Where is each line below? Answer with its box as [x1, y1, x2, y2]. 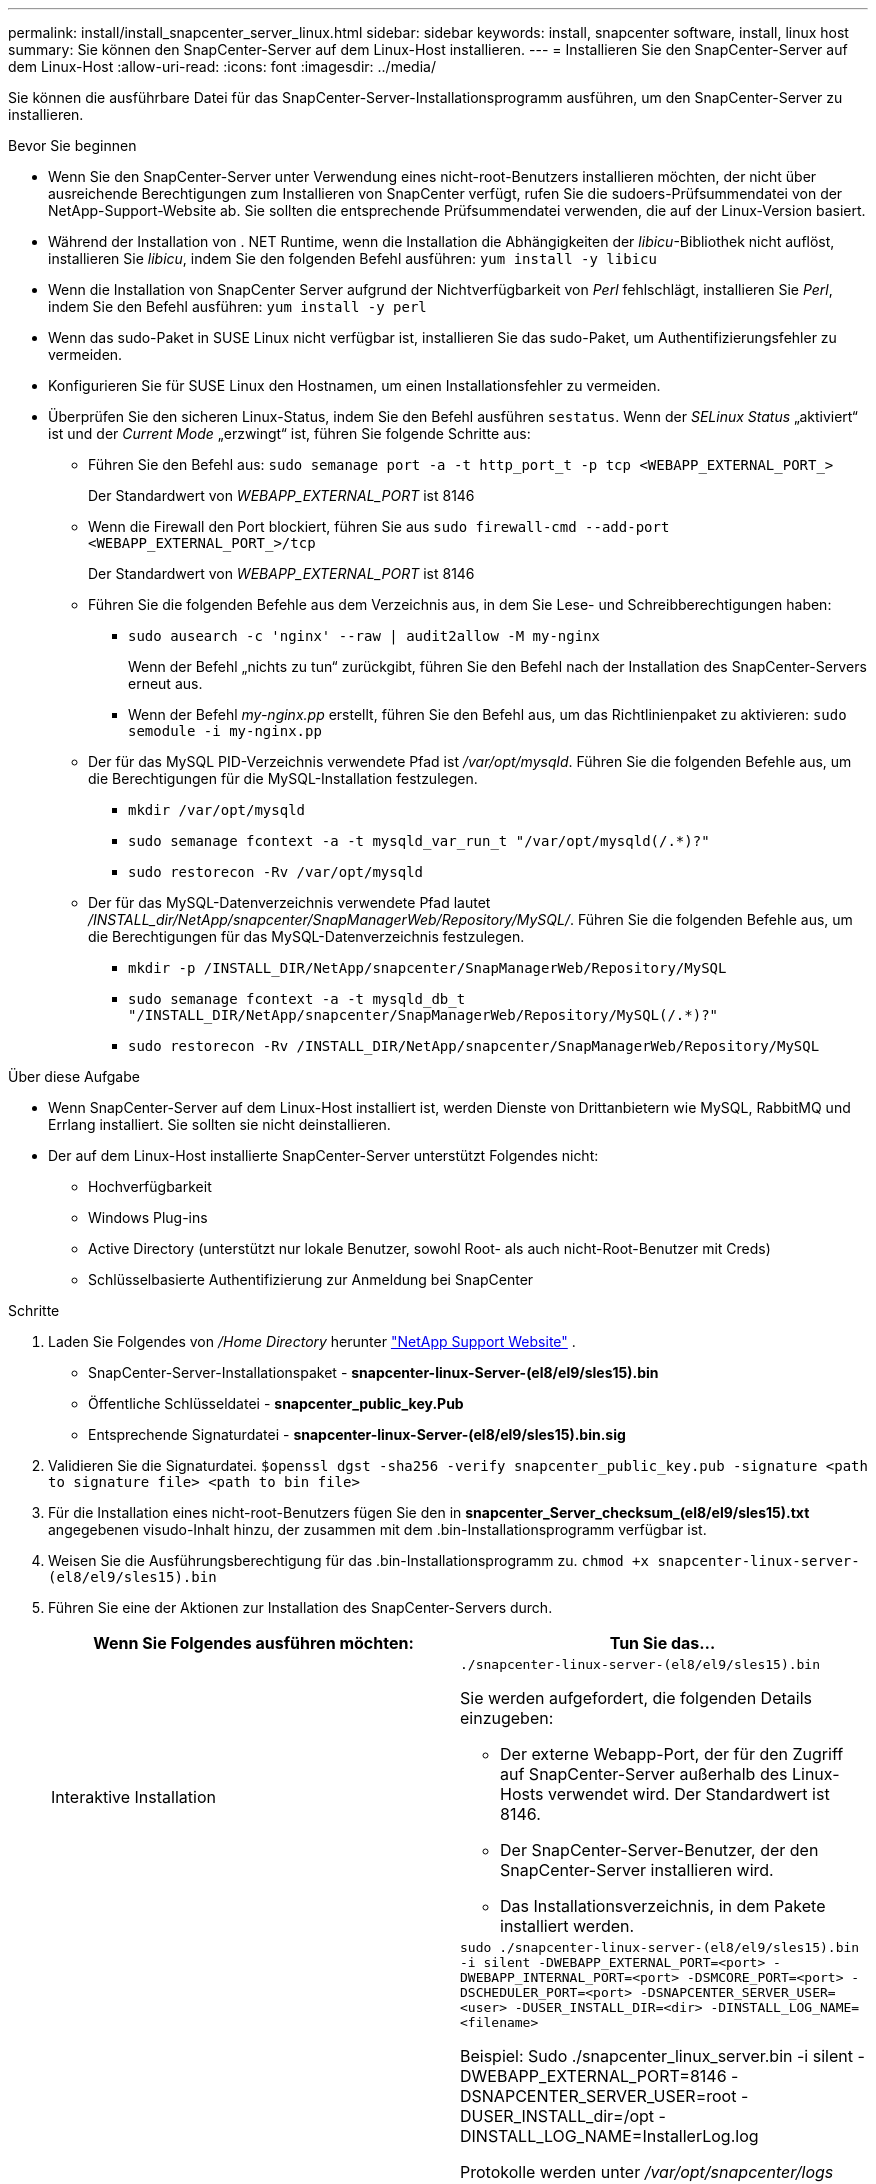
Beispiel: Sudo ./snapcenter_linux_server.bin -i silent [460, 2046, 853, 2066]
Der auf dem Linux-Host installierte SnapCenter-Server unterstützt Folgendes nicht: [48, 1147, 599, 1164]
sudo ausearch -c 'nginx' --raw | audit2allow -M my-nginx [128, 628, 601, 644]
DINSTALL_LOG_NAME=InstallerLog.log [460, 2126, 759, 2146]
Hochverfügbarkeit [88, 1178, 212, 1195]
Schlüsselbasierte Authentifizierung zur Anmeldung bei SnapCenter [88, 1271, 534, 1288]
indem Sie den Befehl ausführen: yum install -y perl [48, 298, 427, 315]
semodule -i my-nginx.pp [128, 723, 322, 739]
